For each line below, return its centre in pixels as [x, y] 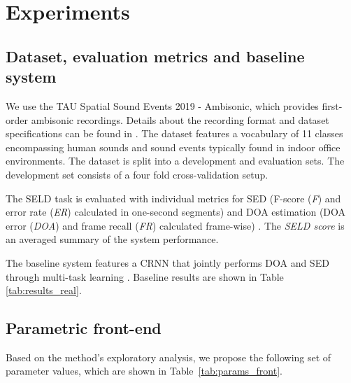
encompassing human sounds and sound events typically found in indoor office [173, 147]
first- [332, 105]
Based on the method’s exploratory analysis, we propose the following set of [169, 357]
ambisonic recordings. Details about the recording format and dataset [180, 119]
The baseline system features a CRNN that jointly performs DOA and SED [167, 262]
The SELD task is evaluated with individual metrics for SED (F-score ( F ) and [173, 198]
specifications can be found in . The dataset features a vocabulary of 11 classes [174, 133]
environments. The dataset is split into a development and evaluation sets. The [175, 161]
